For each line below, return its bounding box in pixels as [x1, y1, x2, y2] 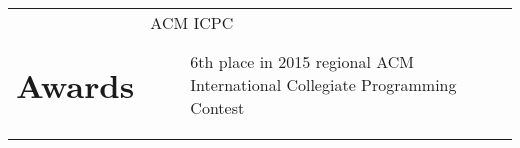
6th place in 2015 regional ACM [190, 50, 414, 73]
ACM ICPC [150, 11, 234, 34]
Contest [190, 96, 245, 119]
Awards [16, 62, 135, 108]
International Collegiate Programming [190, 73, 457, 96]
